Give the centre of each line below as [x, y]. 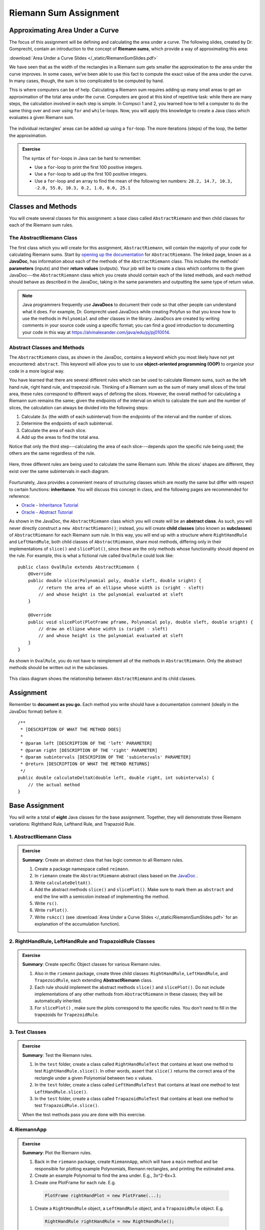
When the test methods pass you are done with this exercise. [84, 1114]
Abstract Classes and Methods [47, 347]
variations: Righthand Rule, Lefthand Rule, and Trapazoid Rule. [72, 824]
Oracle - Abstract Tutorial [47, 512]
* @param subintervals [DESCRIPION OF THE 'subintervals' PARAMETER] [106, 757]
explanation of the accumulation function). [77, 924]
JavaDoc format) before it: [36, 711]
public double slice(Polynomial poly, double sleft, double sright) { [115, 581]
